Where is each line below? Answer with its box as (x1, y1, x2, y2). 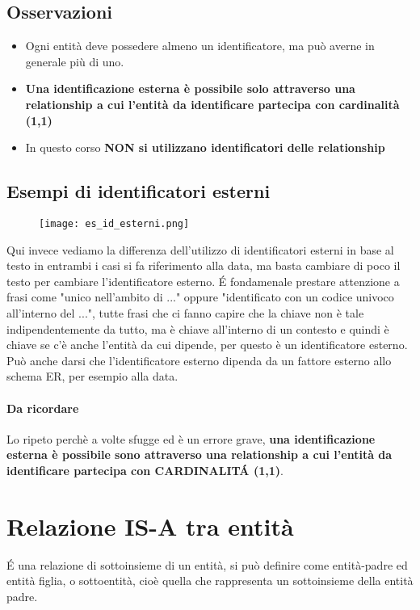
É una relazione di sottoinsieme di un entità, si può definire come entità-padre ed (6, 556, 408, 573)
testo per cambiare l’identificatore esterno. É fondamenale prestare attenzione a (6, 272, 400, 289)
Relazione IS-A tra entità (6, 509, 294, 542)
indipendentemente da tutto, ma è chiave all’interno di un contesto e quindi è (6, 320, 389, 337)
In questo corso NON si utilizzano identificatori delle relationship (25, 139, 385, 156)
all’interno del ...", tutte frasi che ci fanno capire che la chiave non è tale (6, 305, 364, 321)
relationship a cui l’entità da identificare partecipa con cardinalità (25, 95, 400, 112)
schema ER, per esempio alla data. (6, 368, 178, 385)
